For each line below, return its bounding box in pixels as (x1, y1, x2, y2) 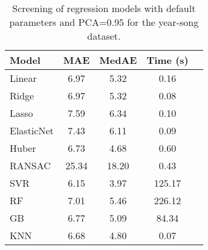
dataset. (87, 29, 121, 43)
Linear (10, 71, 37, 85)
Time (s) (146, 53, 189, 67)
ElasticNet (10, 123, 54, 137)
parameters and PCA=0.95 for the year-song (9, 15, 199, 29)
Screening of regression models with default (12, 1, 196, 15)
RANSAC (10, 158, 51, 172)
